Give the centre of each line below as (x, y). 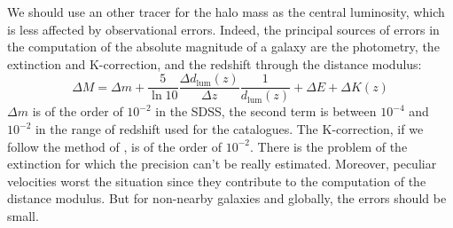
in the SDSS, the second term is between (266, 111)
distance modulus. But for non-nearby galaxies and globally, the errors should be (227, 198)
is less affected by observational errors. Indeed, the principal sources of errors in (223, 29)
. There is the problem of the (329, 146)
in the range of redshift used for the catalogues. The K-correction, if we (229, 129)
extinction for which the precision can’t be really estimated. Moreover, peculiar (222, 164)
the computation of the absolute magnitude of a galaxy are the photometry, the (223, 47)
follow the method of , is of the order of (115, 146)
